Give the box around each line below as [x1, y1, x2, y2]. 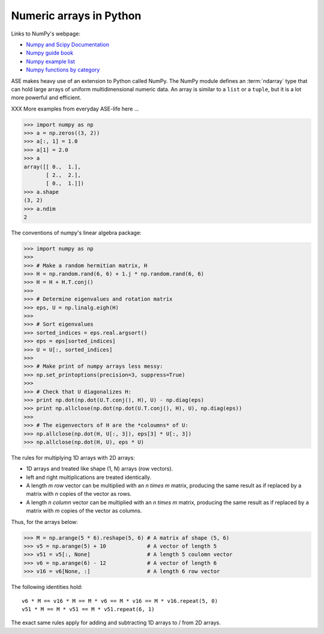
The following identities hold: [11, 584, 83, 591]
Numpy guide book [26, 49, 74, 56]
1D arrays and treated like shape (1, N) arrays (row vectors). [26, 465, 173, 472]
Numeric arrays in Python [11, 9, 142, 22]
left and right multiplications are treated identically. [26, 474, 152, 481]
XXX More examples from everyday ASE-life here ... [11, 105, 139, 112]
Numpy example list [26, 58, 75, 65]
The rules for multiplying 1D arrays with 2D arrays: [11, 454, 135, 461]
